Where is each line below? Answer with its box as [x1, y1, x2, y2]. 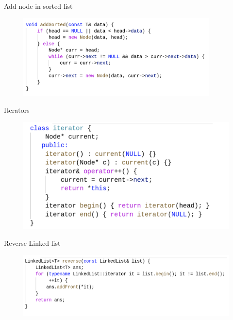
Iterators [4, 104, 30, 115]
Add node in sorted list [4, 1, 73, 11]
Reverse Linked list [4, 238, 61, 248]
